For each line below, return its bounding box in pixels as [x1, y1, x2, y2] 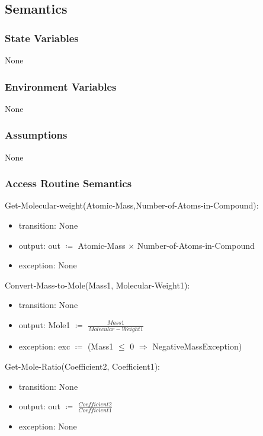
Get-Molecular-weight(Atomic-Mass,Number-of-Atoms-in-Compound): [5, 199, 259, 211]
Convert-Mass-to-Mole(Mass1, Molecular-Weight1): [5, 278, 190, 291]
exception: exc [18, 340, 70, 352]
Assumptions [5, 127, 68, 142]
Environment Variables [5, 79, 117, 94]
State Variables [5, 30, 79, 45]
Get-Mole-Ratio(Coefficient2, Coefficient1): [5, 360, 160, 372]
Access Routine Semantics [5, 176, 132, 191]
